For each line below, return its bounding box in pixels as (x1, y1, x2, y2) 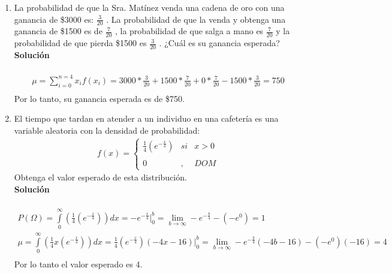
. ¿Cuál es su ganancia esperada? (159, 37, 280, 49)
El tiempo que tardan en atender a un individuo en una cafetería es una (14, 112, 279, 125)
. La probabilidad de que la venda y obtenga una (106, 13, 286, 25)
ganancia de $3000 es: (14, 13, 94, 25)
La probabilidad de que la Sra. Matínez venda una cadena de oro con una (14, 1, 285, 13)
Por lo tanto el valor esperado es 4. (14, 258, 143, 270)
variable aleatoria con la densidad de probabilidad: (14, 124, 200, 136)
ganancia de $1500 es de (14, 25, 102, 37)
